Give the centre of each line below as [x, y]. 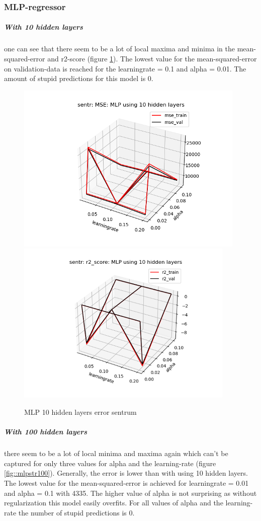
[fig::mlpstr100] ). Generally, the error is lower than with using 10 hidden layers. [126, 473]
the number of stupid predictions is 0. [76, 512]
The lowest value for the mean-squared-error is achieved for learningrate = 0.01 [126, 482]
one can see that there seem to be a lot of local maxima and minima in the [120, 49]
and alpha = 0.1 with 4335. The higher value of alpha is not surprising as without [130, 493]
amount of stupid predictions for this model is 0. [79, 78]
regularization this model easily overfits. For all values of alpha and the [114, 503]
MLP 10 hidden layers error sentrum [80, 412]
